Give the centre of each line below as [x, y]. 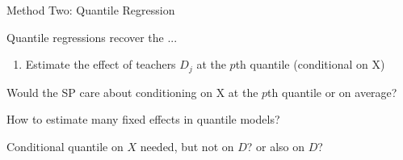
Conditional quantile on [65, 146]
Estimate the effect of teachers [101, 64]
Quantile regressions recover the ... [92, 37]
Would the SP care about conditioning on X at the [132, 92]
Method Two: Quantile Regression [91, 10]
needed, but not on [187, 146]
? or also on [276, 146]
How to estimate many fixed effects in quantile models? [143, 119]
